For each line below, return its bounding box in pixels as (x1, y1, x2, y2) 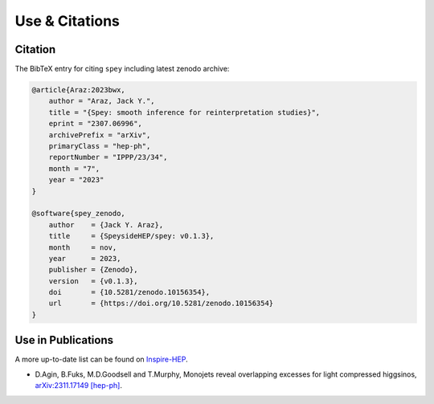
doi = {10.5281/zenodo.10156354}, (48, 288, 211, 297)
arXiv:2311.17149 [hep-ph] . (35, 381, 122, 390)
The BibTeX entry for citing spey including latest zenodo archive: (14, 64, 230, 74)
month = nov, (48, 243, 117, 252)
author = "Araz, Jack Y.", (48, 96, 156, 106)
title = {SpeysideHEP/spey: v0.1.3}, (48, 231, 215, 241)
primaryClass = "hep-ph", (48, 141, 151, 150)
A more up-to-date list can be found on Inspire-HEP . (14, 354, 188, 365)
